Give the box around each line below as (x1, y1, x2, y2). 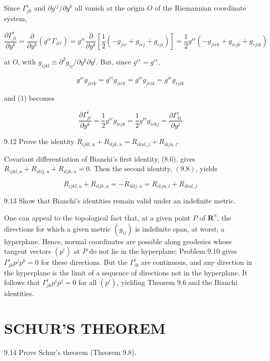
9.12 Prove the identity (4, 136, 75, 147)
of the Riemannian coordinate (155, 3, 246, 13)
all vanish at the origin (75, 3, 145, 13)
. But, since (96, 56, 131, 66)
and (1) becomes (4, 92, 55, 103)
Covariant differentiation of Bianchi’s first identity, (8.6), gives (4, 153, 195, 164)
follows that (4, 277, 40, 287)
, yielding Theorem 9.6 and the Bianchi (116, 277, 238, 287)
